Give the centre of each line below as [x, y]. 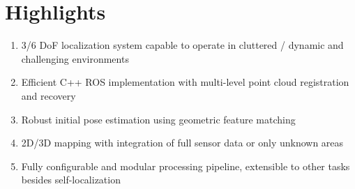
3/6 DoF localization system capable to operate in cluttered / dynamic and [182, 45]
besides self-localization [71, 180]
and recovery [48, 95]
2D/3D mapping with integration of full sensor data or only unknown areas [182, 143]
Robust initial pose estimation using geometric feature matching [158, 119]
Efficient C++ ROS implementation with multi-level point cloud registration [185, 82]
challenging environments [75, 58]
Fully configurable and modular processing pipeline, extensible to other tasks [186, 166]
